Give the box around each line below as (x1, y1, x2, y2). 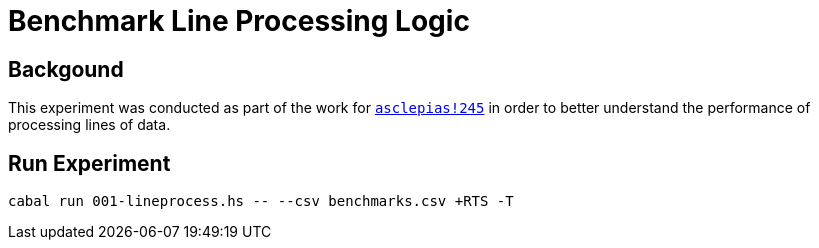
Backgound (8, 56, 124, 82)
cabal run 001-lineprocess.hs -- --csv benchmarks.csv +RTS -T (8, 193, 514, 210)
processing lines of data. (8, 116, 171, 134)
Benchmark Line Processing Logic (8, 4, 470, 38)
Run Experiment (8, 150, 171, 176)
